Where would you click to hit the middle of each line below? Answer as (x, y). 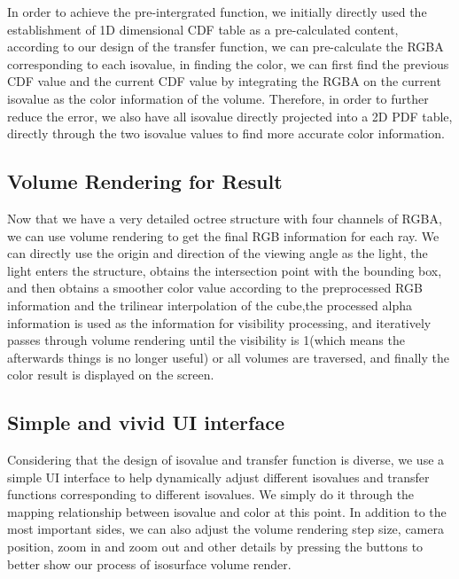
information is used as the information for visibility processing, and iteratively (219, 322)
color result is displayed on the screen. (111, 375)
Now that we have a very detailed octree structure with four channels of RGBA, (225, 218)
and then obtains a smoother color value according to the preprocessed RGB (215, 288)
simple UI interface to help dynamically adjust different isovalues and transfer (218, 477)
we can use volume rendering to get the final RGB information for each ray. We (223, 235)
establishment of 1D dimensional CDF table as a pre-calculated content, (203, 29)
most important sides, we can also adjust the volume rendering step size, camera (226, 529)
